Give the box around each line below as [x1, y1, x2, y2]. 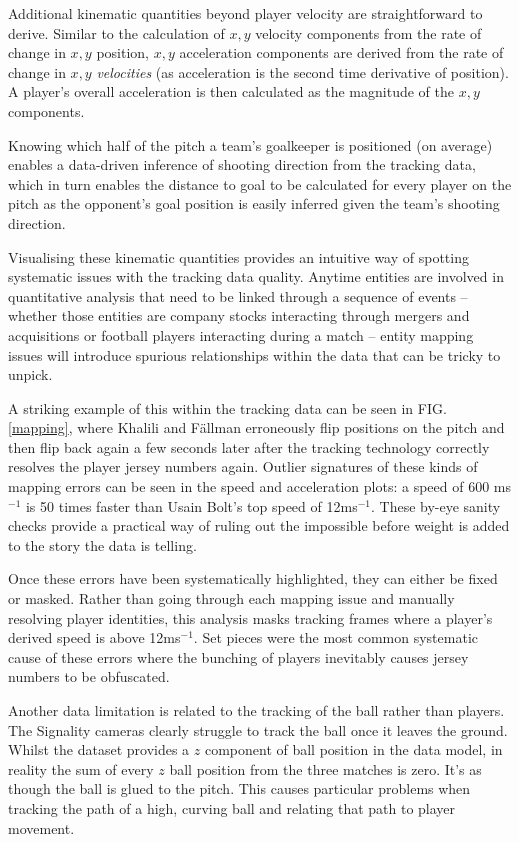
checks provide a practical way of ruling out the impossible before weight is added [8, 515, 510, 536]
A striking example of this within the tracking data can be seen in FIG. [8, 397, 447, 418]
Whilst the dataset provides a [8, 739, 190, 760]
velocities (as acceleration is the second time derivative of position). [96, 61, 509, 82]
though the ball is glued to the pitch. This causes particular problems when [8, 778, 471, 799]
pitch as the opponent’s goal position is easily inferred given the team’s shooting [8, 193, 500, 214]
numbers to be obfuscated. [8, 666, 170, 687]
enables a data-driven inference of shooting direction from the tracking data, [8, 154, 476, 175]
